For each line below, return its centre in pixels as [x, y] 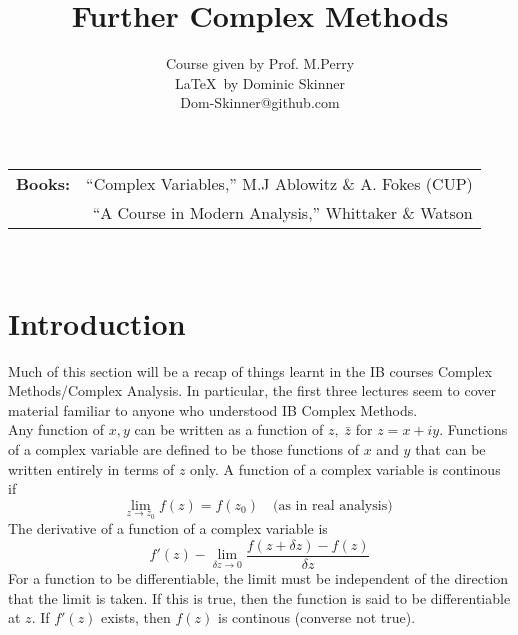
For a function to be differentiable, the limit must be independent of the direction [258, 578]
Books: [43, 183]
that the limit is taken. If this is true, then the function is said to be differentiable [259, 597]
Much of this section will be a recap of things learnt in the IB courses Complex [250, 370]
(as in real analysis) [333, 505]
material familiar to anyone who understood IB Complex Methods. [213, 409]
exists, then [136, 617]
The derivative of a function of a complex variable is [168, 528]
